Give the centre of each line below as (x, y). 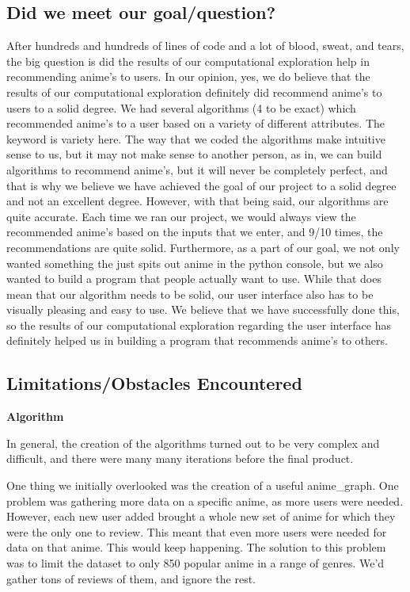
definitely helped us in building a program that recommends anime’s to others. (197, 340)
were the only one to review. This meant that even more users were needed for (197, 531)
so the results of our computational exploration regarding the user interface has (199, 325)
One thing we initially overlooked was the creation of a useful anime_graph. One (203, 485)
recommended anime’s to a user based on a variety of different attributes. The (196, 123)
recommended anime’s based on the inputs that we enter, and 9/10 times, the (195, 232)
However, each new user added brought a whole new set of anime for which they (201, 516)
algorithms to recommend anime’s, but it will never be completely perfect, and (197, 169)
